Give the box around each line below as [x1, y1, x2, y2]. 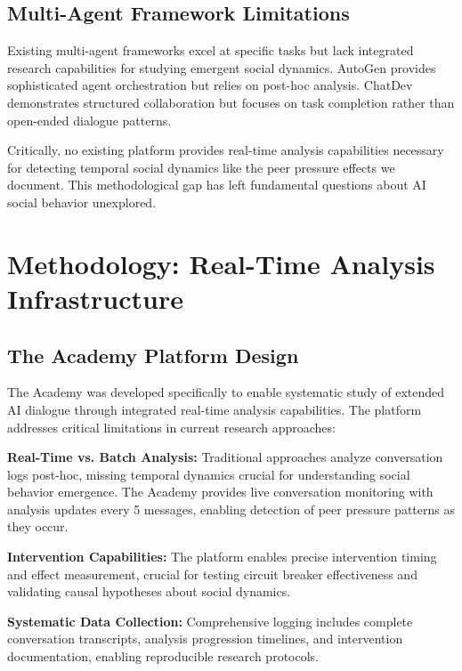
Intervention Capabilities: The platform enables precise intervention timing [7, 547, 437, 566]
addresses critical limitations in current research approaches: [7, 417, 336, 436]
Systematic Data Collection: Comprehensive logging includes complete [7, 611, 413, 630]
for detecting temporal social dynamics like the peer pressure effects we [7, 158, 395, 176]
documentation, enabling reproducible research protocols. [7, 647, 319, 666]
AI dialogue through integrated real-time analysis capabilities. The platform [7, 400, 422, 418]
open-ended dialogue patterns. [7, 110, 172, 129]
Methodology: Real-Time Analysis [7, 245, 435, 281]
